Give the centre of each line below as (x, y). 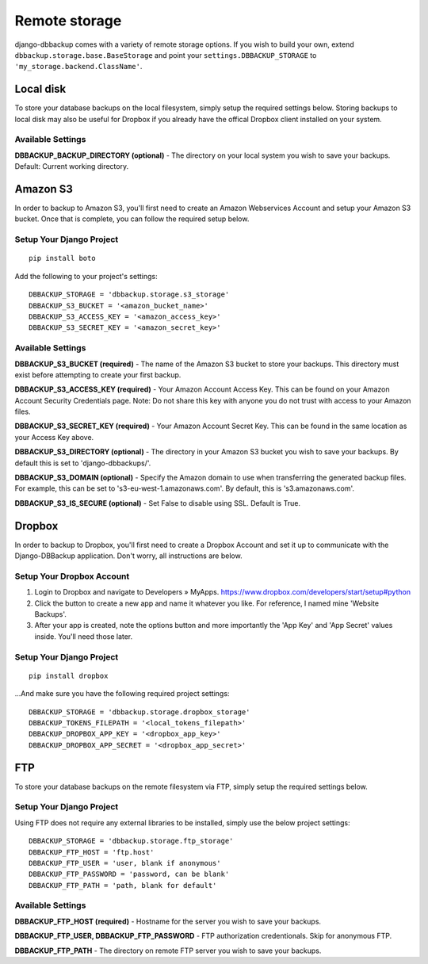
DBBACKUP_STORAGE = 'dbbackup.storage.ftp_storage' (131, 841)
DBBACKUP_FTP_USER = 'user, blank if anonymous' (125, 863)
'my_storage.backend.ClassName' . (78, 67)
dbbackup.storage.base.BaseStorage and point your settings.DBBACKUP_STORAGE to (166, 55)
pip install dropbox (69, 675)
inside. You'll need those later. (84, 636)
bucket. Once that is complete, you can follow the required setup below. (132, 219)
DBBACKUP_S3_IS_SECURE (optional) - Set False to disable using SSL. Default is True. (158, 503)
